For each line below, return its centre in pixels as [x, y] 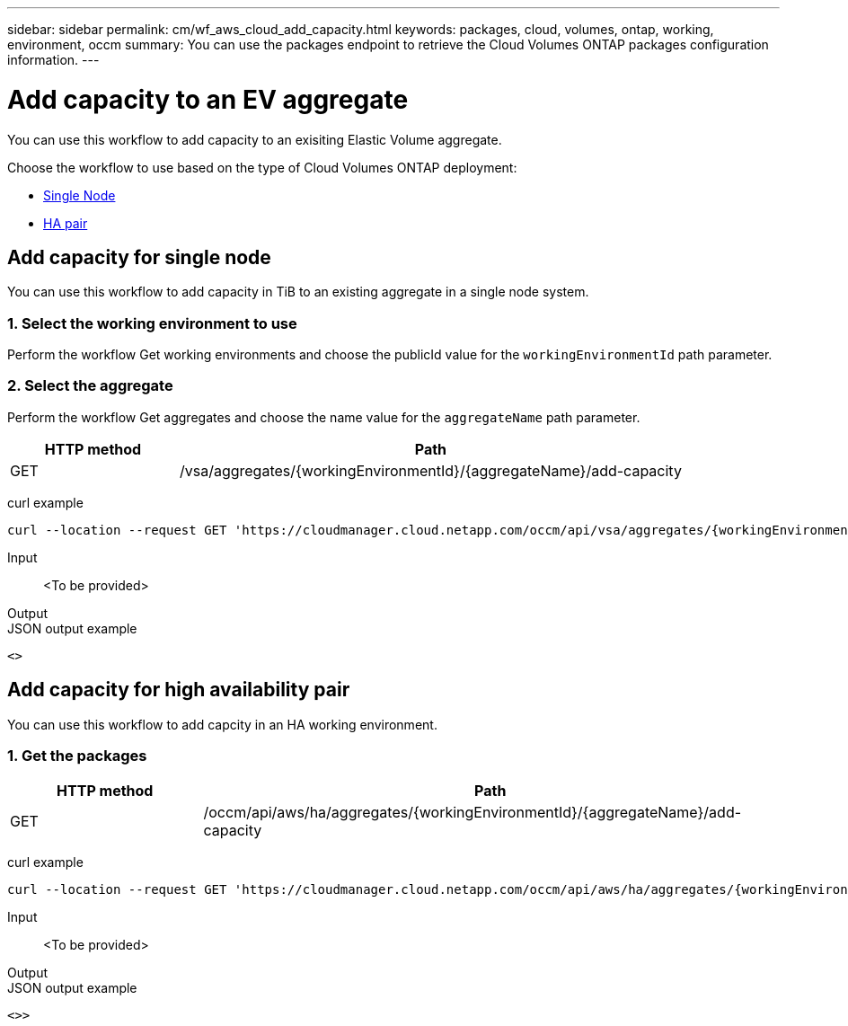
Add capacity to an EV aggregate [208, 99]
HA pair [66, 223]
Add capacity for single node [139, 257]
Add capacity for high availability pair [179, 690]
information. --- [53, 60]
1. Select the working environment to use [152, 323]
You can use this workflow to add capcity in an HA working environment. [222, 724]
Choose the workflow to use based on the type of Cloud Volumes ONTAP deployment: [262, 167]
